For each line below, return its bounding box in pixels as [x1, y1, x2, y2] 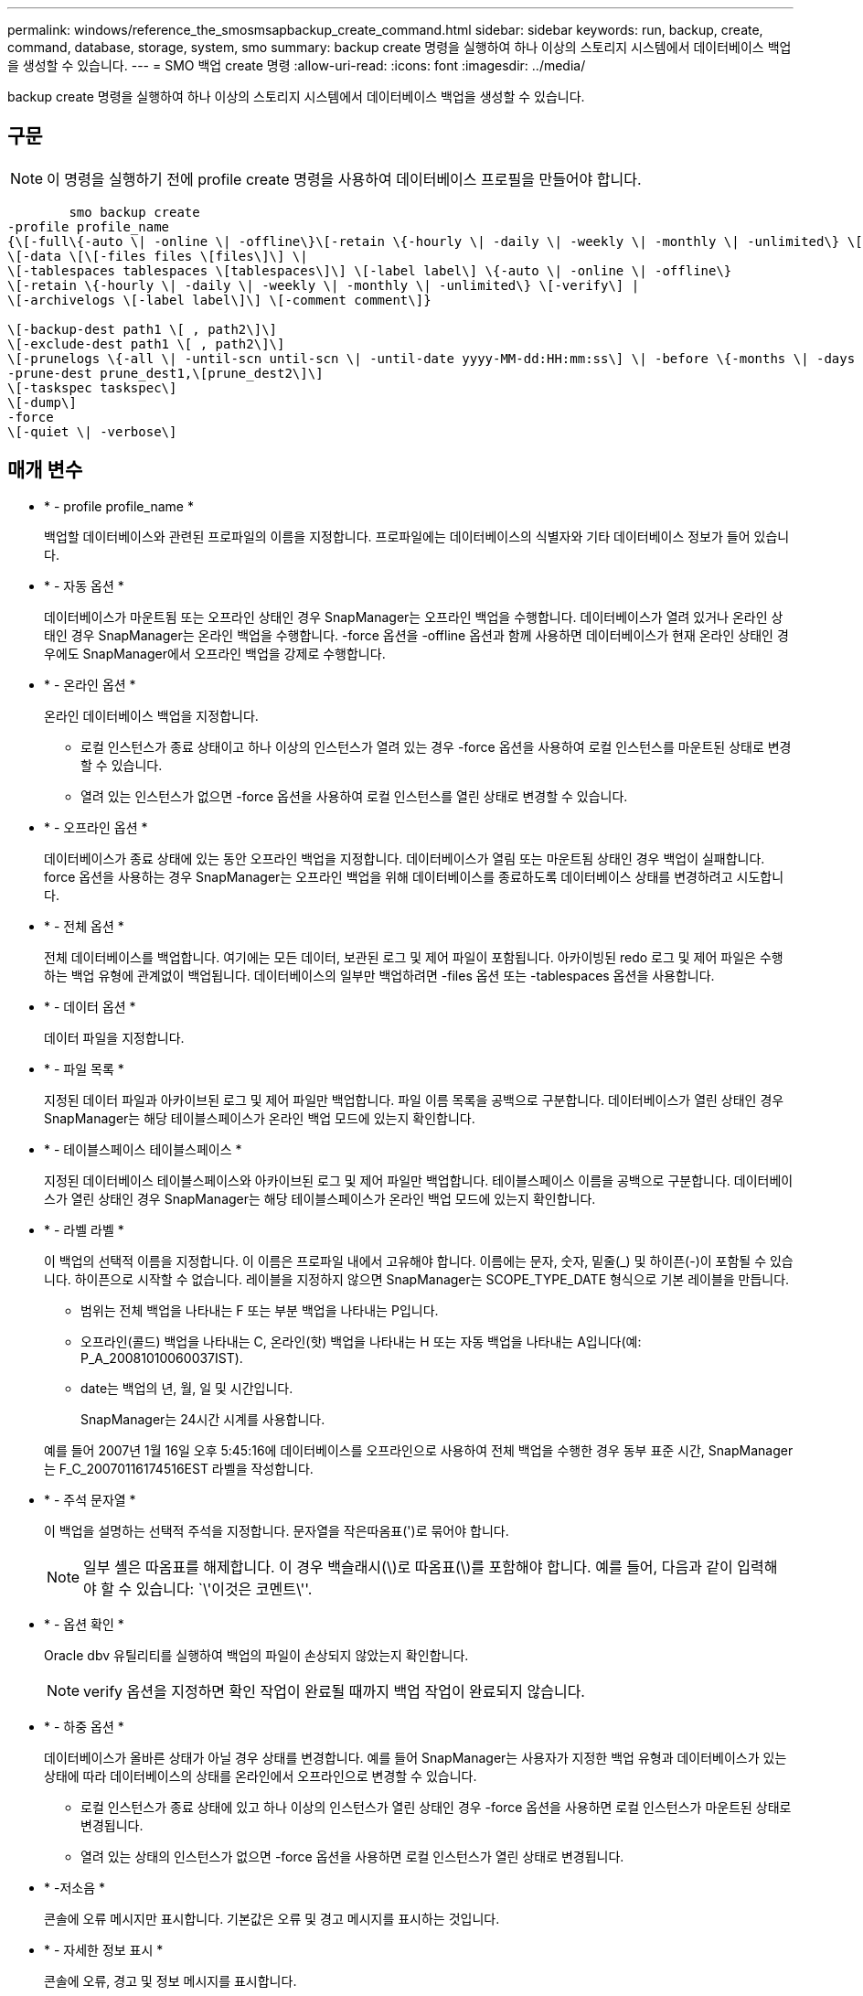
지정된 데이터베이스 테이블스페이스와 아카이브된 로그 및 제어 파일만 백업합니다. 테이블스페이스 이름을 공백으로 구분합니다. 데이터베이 [44, 1172, 794, 1188]
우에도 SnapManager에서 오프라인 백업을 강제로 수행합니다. [44, 645, 386, 661]
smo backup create [69, 204, 200, 220]
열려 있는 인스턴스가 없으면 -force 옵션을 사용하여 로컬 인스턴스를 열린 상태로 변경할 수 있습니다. [80, 788, 628, 804]
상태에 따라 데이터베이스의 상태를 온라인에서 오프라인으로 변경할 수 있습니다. [44, 1767, 477, 1784]
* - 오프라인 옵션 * [44, 819, 148, 835]
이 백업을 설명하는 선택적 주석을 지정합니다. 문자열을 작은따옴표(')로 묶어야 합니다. [44, 1522, 509, 1539]
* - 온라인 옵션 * [44, 676, 136, 692]
